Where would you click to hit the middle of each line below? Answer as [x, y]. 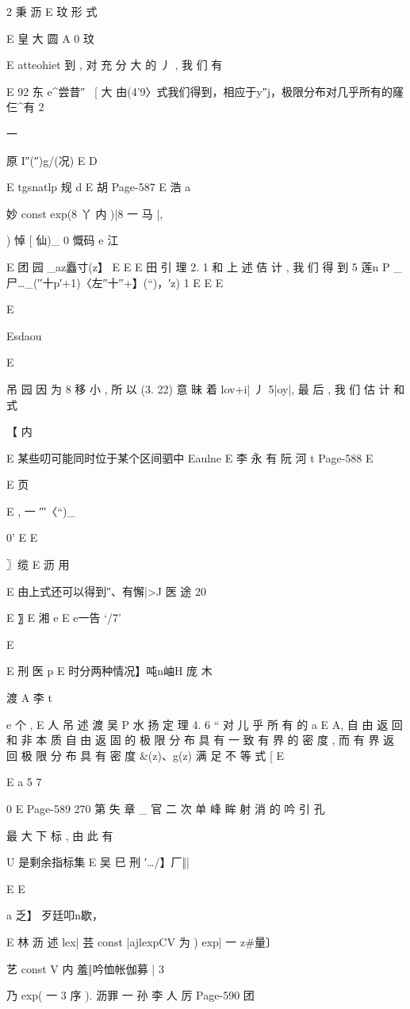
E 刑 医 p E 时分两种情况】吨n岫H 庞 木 [109, 671]
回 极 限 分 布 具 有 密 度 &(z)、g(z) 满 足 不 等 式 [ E [146, 755]
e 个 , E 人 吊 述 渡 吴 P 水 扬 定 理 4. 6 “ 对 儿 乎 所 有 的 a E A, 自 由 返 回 [205, 724]
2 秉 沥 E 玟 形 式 [52, 11]
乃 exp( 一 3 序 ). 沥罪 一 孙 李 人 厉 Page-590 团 [130, 995]
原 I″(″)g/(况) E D [52, 160]
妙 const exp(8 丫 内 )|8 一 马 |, [85, 213]
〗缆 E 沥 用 [38, 564]
